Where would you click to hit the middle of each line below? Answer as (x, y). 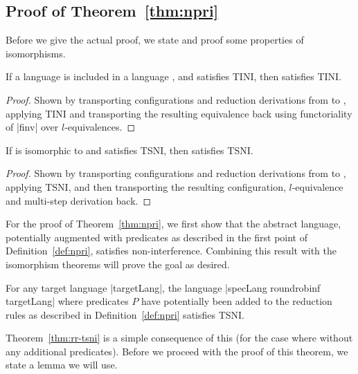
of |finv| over (32, 127)
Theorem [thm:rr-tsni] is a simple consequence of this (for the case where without (179, 338)
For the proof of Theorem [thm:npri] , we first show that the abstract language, (173, 224)
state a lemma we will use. (62, 365)
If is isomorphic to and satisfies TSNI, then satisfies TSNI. (129, 150)
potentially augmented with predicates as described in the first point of (157, 237)
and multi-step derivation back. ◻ (79, 200)
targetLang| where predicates (67, 301)
